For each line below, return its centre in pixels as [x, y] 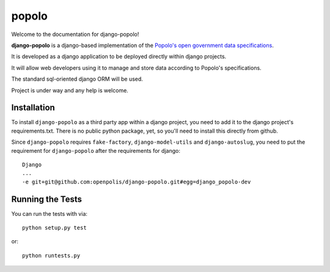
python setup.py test [54, 228]
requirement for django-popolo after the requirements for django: [96, 150]
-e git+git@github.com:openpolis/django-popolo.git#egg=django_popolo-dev [137, 182]
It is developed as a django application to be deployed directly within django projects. [119, 57]
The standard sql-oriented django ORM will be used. [77, 79]
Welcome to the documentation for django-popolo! [75, 34]
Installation [33, 108]
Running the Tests [47, 199]
